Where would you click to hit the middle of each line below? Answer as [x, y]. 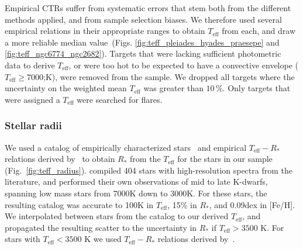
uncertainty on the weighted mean [66, 88]
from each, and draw [259, 31]
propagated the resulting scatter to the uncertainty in [101, 227]
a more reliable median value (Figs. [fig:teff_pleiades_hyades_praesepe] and [142, 42]
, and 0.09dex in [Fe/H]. [252, 204]
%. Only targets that [253, 88]
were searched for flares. [120, 99]
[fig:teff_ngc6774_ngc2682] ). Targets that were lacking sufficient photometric [143, 53]
